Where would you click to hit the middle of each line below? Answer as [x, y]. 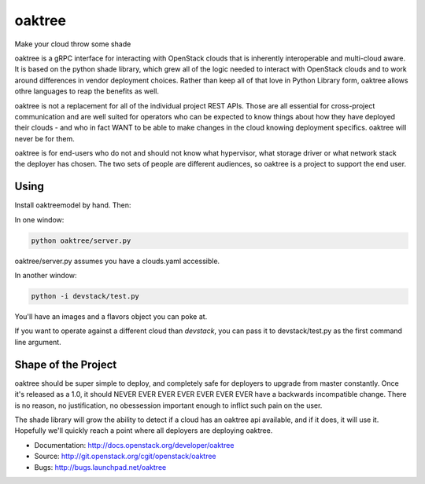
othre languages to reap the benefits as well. [87, 91]
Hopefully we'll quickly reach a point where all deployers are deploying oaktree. [144, 431]
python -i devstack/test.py [85, 296]
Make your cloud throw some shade [73, 44]
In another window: [46, 276]
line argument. [38, 342]
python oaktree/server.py [81, 240]
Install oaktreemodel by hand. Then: [73, 205]
